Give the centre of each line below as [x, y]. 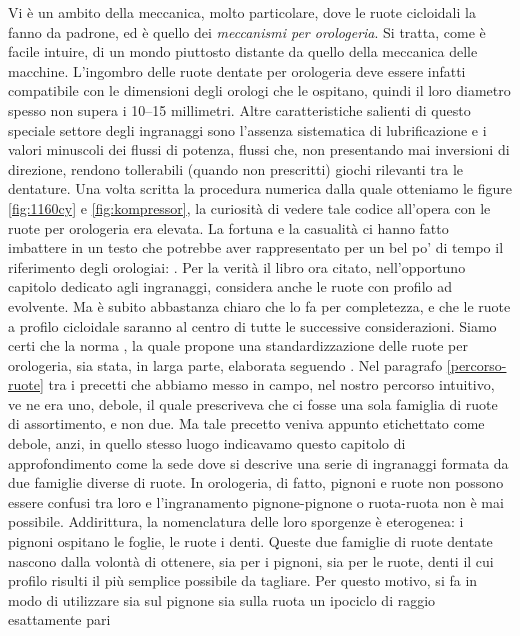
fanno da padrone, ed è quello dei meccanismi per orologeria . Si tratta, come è [247, 31]
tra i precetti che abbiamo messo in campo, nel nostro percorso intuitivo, [271, 384]
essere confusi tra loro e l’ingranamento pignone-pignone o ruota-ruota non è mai [256, 501]
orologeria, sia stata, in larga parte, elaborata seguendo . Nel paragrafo [225, 364]
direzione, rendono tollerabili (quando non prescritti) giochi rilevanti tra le [236, 168]
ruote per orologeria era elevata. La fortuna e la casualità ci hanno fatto [228, 227]
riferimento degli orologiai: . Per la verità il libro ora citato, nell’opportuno [237, 266]
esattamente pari [59, 619]
